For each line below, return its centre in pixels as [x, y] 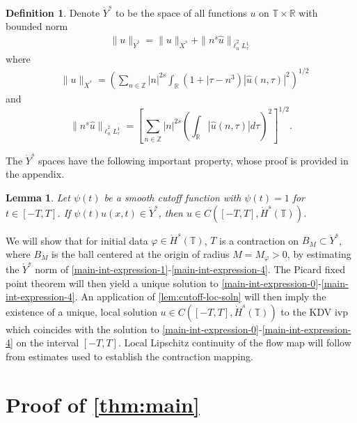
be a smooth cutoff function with [173, 197]
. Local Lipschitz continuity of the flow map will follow [235, 343]
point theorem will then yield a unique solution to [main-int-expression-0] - [164, 283]
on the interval [48, 343]
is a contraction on [259, 240]
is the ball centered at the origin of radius [141, 253]
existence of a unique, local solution [81, 311]
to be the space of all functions [181, 12]
